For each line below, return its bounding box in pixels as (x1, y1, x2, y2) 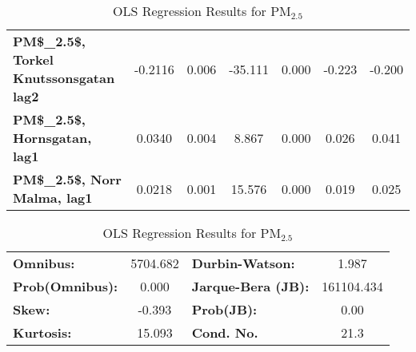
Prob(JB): (191, 300, 258, 318)
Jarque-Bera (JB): (191, 277, 310, 295)
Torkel (13, 50, 54, 69)
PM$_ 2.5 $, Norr (13, 170, 122, 188)
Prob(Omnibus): (13, 277, 118, 295)
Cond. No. (191, 323, 258, 342)
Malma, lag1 (13, 188, 93, 207)
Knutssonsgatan (13, 69, 115, 87)
